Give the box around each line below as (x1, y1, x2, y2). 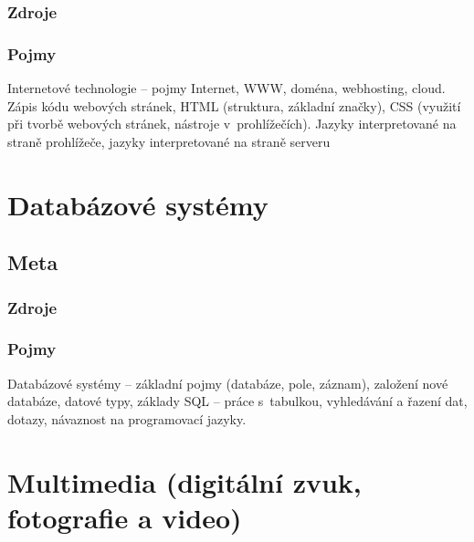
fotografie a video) (7, 498, 242, 536)
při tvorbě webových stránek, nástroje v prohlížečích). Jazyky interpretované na (7, 114, 457, 133)
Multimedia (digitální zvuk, (7, 463, 362, 500)
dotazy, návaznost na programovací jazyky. (7, 409, 247, 428)
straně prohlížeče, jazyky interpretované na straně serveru (7, 131, 331, 151)
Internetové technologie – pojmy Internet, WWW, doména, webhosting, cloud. (7, 78, 446, 98)
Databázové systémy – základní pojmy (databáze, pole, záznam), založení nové (7, 373, 448, 392)
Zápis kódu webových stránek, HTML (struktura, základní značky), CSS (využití (7, 96, 461, 115)
